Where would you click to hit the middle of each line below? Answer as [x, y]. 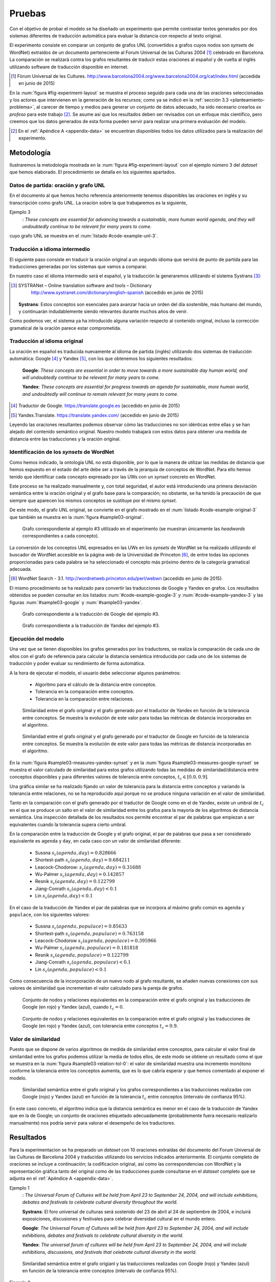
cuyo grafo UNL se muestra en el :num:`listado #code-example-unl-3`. [84, 236]
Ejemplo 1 [20, 1188]
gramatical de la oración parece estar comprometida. [65, 328]
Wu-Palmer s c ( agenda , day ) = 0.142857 [80, 875]
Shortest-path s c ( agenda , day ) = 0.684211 [83, 860]
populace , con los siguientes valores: [50, 914]
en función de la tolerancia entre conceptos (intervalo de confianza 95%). [100, 1271]
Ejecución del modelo [37, 639]
